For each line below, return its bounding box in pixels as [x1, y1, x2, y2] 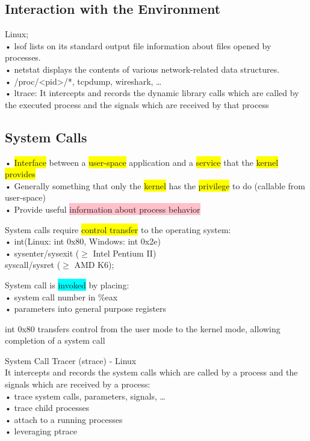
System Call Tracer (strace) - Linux [5, 354, 137, 366]
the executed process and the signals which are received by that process [5, 98, 269, 111]
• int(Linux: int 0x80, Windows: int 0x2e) [5, 235, 161, 248]
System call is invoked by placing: [5, 278, 129, 291]
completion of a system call [5, 334, 105, 347]
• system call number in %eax [5, 290, 118, 303]
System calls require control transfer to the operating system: [5, 223, 231, 236]
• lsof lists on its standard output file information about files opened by [5, 39, 271, 52]
